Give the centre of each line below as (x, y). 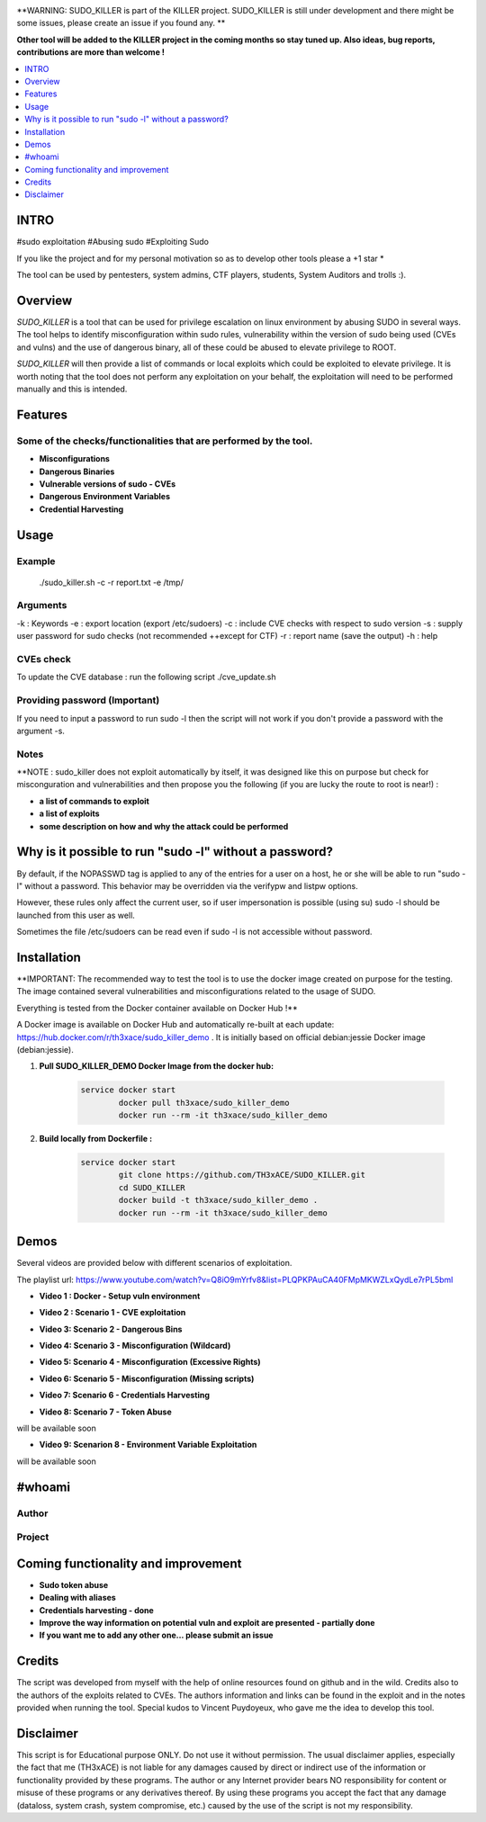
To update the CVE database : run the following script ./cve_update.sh (146, 677)
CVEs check (44, 659)
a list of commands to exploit (94, 801)
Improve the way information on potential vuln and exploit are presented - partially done (207, 1623)
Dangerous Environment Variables (105, 497)
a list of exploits (69, 813)
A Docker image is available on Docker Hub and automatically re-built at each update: (175, 1025)
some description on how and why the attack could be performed (164, 826)
